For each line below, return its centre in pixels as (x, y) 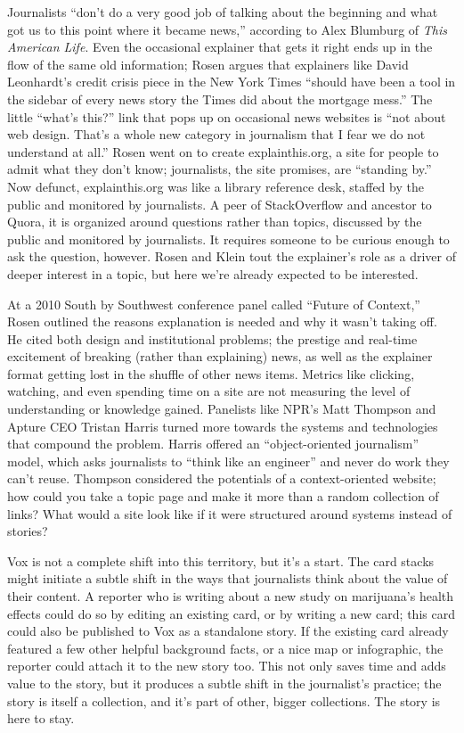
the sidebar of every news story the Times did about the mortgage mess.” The (220, 99)
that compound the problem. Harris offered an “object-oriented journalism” (213, 444)
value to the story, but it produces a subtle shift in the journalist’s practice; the (224, 683)
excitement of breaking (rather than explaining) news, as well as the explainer (220, 356)
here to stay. (41, 718)
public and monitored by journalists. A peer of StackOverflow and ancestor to (220, 204)
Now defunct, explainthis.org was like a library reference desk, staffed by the (216, 186)
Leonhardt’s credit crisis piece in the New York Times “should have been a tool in (232, 82)
